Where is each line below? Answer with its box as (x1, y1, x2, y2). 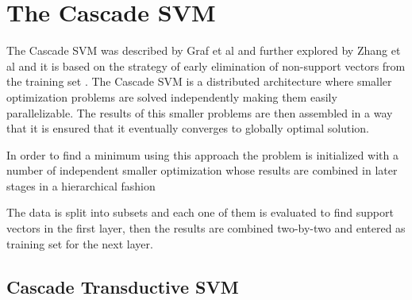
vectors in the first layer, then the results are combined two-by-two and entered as (6, 220, 406, 237)
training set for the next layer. (6, 235, 153, 252)
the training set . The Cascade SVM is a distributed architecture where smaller (6, 73, 392, 90)
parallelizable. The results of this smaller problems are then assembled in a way (6, 104, 393, 121)
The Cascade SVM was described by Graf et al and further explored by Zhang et (6, 42, 401, 59)
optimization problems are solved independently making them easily (6, 88, 337, 105)
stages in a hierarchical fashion (6, 177, 156, 194)
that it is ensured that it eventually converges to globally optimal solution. (6, 120, 369, 137)
